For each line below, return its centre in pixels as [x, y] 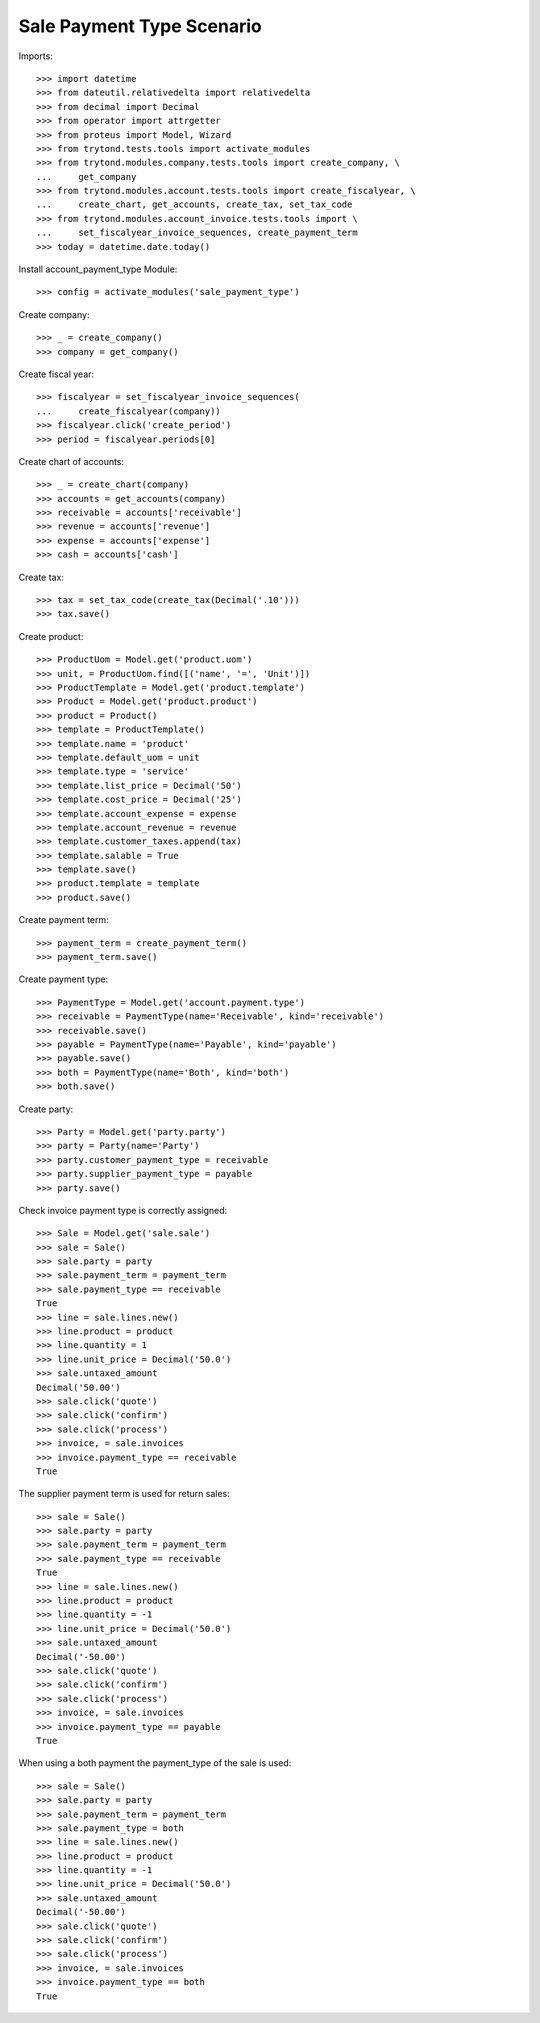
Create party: [46, 1109]
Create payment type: [63, 979]
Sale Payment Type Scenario [140, 26]
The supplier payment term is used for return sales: [124, 1494]
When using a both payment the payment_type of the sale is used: [155, 1763]
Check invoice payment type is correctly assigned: [123, 1210]
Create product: [51, 636]
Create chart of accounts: [71, 461]
